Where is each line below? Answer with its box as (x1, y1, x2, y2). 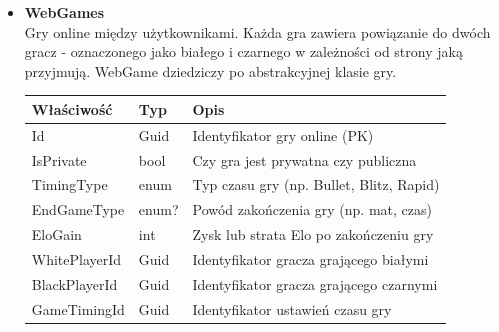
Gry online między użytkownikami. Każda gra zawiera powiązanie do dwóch (24, 21, 491, 42)
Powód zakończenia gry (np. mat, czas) (192, 199, 432, 220)
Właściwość (31, 98, 113, 119)
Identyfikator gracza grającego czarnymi (192, 273, 438, 294)
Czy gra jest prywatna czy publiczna (192, 149, 417, 170)
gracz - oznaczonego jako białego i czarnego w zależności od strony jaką (24, 41, 463, 62)
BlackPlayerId (31, 273, 118, 294)
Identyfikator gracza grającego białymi (192, 248, 429, 269)
